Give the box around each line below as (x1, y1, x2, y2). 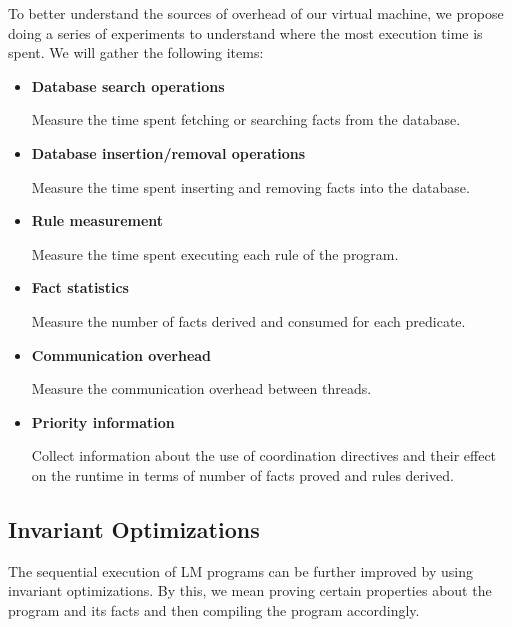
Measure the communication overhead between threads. (31, 378, 372, 399)
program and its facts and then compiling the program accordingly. (8, 599, 420, 620)
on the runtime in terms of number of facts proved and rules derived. (31, 464, 454, 485)
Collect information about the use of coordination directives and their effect (31, 445, 497, 466)
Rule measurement (31, 210, 164, 231)
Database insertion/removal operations (31, 142, 306, 163)
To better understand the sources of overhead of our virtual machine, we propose (8, 3, 504, 23)
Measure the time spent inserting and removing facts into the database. (31, 176, 470, 197)
